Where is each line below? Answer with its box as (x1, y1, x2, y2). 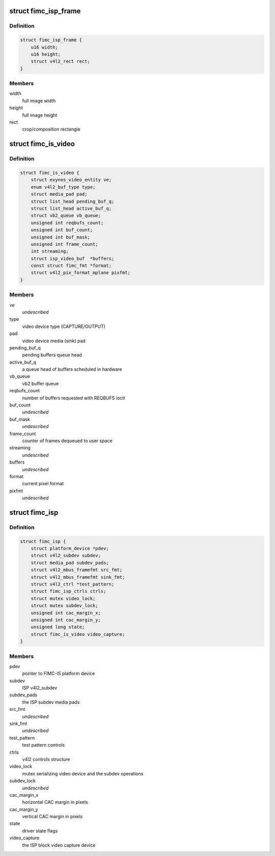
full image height (22, 112, 58, 118)
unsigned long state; (31, 624, 85, 630)
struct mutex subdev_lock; (31, 603, 99, 609)
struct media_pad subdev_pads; (31, 560, 109, 565)
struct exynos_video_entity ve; (31, 177, 112, 183)
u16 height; (31, 51, 61, 57)
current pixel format (22, 481, 64, 487)
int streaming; (31, 248, 69, 254)
